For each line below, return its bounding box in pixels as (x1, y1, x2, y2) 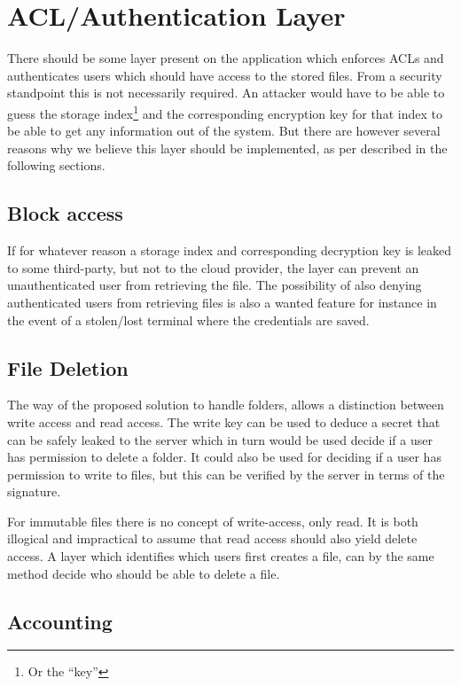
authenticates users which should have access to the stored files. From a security (7, 66, 442, 84)
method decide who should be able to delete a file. (7, 564, 280, 582)
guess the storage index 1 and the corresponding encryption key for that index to (7, 101, 442, 122)
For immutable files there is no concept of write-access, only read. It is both (7, 511, 418, 530)
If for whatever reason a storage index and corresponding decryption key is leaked (7, 241, 452, 260)
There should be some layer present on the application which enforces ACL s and (7, 49, 444, 67)
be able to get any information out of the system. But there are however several (7, 121, 441, 140)
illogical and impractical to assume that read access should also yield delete (7, 529, 418, 548)
